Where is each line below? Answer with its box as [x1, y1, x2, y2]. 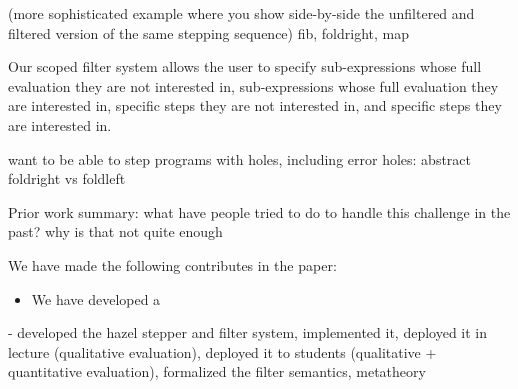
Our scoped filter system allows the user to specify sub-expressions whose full [8, 56, 482, 77]
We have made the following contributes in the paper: [8, 254, 337, 275]
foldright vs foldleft [8, 168, 126, 189]
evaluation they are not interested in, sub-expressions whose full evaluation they [8, 75, 499, 96]
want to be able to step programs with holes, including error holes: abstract [8, 148, 472, 169]
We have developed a [31, 288, 161, 309]
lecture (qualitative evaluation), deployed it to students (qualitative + [8, 341, 437, 362]
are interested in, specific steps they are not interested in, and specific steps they [8, 95, 502, 116]
